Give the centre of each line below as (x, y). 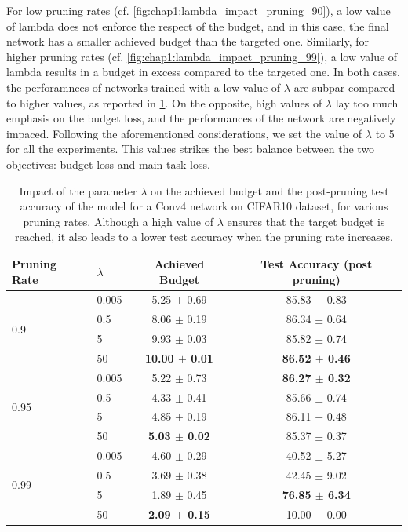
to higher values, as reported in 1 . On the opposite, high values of (164, 102)
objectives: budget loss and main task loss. (108, 164)
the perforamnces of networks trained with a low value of (144, 87)
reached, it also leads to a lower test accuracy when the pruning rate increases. (204, 237)
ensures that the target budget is (306, 221)
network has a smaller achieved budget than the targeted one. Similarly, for (188, 41)
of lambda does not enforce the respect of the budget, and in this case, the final (198, 26)
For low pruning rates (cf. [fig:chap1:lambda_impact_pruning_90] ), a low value (199, 10)
